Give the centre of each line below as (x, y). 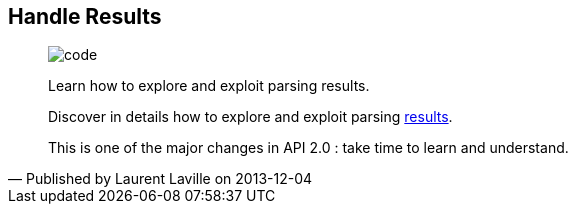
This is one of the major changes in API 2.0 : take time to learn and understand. (308, 148)
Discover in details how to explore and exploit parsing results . (250, 117)
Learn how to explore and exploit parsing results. (209, 86)
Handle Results (85, 16)
